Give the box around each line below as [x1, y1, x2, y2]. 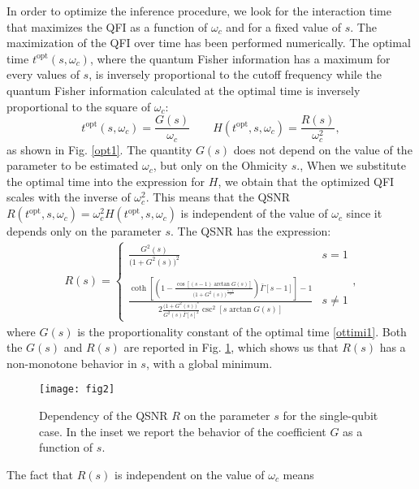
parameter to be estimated [6, 157, 139, 174]
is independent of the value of [180, 205, 328, 222]
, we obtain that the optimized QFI [218, 172, 395, 189]
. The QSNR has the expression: [170, 223, 331, 240]
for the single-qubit [283, 407, 378, 424]
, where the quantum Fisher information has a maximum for [89, 50, 391, 67]
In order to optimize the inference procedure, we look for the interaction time [6, 2, 391, 19]
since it [346, 205, 382, 222]
